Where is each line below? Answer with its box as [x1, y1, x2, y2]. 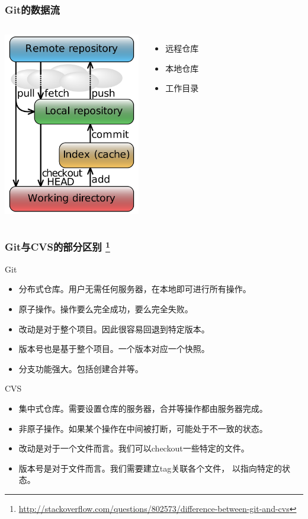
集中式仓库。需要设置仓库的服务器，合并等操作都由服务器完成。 [18, 402, 268, 414]
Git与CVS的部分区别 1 [5, 238, 110, 254]
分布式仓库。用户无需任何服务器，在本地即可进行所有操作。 [18, 283, 251, 295]
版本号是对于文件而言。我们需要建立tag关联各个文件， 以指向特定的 [18, 462, 282, 474]
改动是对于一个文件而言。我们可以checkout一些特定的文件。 [18, 442, 249, 454]
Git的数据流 [5, 2, 60, 17]
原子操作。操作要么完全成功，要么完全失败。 [18, 303, 193, 315]
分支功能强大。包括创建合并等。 [18, 362, 143, 374]
